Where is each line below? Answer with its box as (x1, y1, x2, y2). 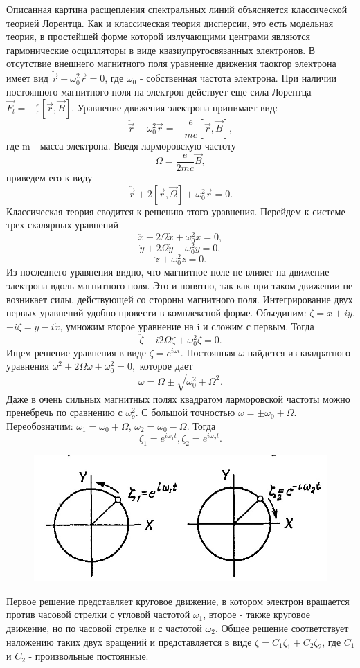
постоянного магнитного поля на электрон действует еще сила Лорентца (6, 84, 312, 98)
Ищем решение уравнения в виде (6, 345, 147, 359)
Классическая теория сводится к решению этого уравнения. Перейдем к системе (6, 204, 345, 218)
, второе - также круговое (203, 607, 310, 622)
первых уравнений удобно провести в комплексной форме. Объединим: (6, 305, 307, 320)
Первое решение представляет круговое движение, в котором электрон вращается (6, 593, 350, 608)
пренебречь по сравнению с (6, 405, 123, 419)
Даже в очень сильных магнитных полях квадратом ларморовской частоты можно (6, 391, 350, 406)
